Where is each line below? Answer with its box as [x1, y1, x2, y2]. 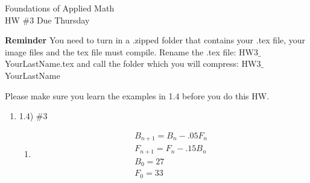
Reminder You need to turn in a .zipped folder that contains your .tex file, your [5, 34, 306, 46]
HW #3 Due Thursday [5, 13, 90, 26]
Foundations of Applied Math [5, 2, 115, 14]
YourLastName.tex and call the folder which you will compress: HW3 [5, 57, 261, 70]
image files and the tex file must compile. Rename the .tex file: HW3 [5, 45, 258, 58]
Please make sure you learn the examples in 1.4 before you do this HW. [5, 89, 270, 102]
